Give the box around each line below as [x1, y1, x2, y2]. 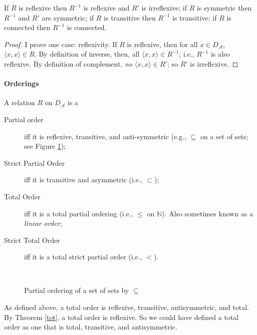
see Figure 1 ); [24, 141, 66, 151]
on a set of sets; [200, 131, 248, 141]
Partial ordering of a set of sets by [24, 285, 129, 295]
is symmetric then [196, 3, 252, 13]
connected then [4, 22, 51, 33]
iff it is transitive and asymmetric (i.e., [24, 174, 143, 185]
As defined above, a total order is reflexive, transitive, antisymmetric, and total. [4, 302, 249, 312]
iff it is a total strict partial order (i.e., [24, 251, 142, 262]
